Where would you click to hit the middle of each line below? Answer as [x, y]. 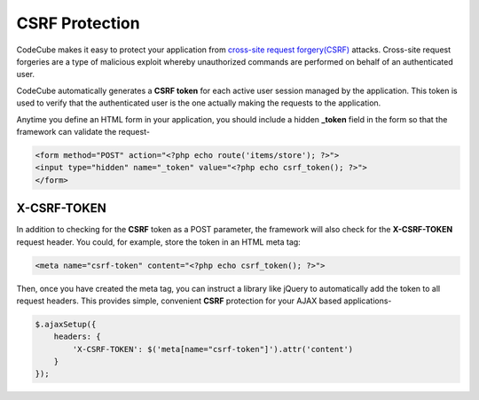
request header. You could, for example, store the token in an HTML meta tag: [158, 242]
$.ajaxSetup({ [66, 324]
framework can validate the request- [83, 131]
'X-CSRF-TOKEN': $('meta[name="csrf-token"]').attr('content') [213, 349]
